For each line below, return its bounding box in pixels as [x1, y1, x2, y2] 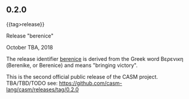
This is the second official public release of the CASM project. [6, 73, 158, 80]
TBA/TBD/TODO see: [6, 79, 58, 86]
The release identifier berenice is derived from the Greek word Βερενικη [6, 55, 184, 62]
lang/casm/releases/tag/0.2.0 [6, 86, 79, 93]
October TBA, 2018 [6, 44, 54, 51]
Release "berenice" [6, 32, 54, 39]
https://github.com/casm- [58, 79, 122, 86]
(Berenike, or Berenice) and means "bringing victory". [6, 61, 138, 69]
